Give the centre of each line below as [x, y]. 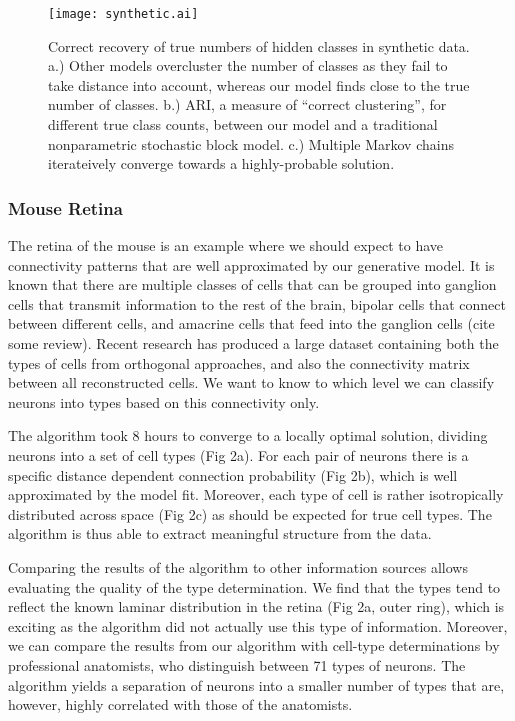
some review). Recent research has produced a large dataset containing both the [253, 343]
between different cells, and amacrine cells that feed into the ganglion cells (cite [251, 323]
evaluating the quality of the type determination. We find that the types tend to [254, 586]
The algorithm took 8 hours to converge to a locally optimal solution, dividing [248, 435]
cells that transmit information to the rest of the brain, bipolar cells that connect [257, 303]
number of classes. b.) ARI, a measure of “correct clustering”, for [247, 104]
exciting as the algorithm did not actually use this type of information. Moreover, [258, 625]
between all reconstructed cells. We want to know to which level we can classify [251, 382]
